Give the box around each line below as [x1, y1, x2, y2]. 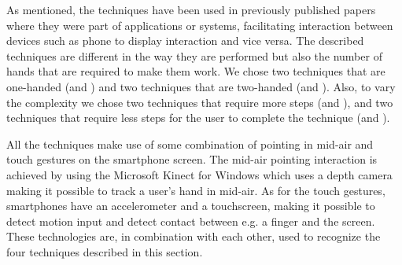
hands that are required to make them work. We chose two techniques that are [6, 63, 385, 79]
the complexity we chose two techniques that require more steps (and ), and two [6, 94, 393, 110]
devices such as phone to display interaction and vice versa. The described [6, 32, 364, 49]
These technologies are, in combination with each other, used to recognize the [6, 228, 381, 245]
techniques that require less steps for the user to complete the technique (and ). [6, 109, 390, 126]
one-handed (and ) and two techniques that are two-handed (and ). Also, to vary [6, 78, 396, 94]
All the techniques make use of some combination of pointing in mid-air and [6, 135, 374, 152]
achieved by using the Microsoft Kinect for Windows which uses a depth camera [6, 166, 393, 182]
